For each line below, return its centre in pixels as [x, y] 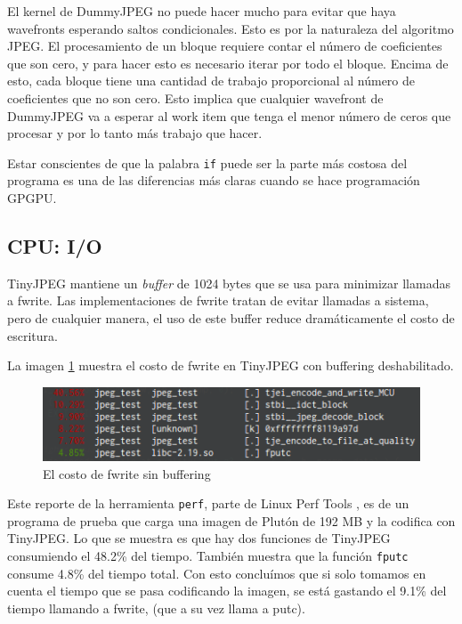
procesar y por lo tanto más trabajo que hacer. [135, 133]
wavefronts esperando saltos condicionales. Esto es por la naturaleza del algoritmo [231, 28]
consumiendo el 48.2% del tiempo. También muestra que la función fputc [208, 556]
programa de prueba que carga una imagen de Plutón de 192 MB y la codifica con [231, 520]
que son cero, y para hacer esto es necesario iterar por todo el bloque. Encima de [228, 63]
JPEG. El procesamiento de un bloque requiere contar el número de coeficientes [225, 46]
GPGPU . [32, 198]
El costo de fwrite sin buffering [127, 473]
